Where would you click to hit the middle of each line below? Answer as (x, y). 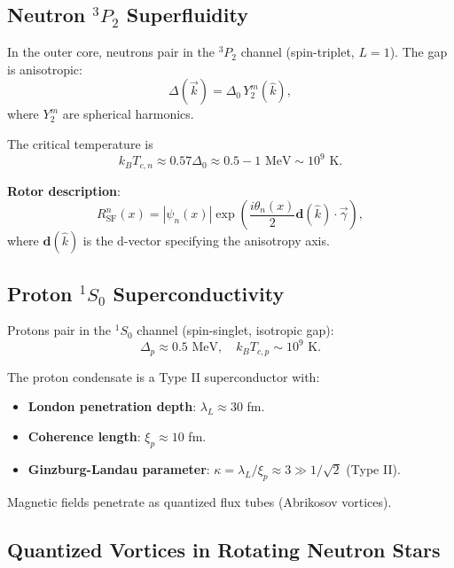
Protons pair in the (59, 330)
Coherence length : (84, 436)
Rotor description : (64, 190)
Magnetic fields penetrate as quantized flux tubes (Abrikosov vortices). (200, 501)
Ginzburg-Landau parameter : (119, 468)
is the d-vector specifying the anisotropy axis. (206, 241)
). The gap (419, 52)
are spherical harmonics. (128, 114)
